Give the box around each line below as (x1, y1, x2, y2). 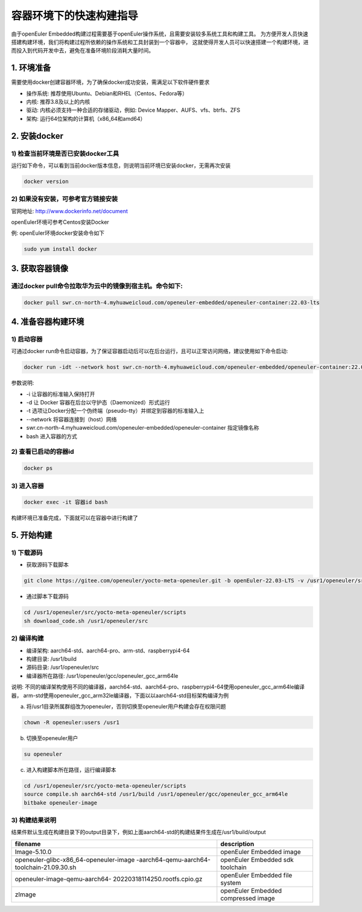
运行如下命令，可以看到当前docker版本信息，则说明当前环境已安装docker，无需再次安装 (11, 162, 231, 169)
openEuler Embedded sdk (220, 855, 294, 864)
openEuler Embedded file (220, 871, 293, 879)
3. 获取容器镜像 (11, 263, 69, 273)
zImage (14, 890, 36, 899)
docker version (24, 178, 69, 185)
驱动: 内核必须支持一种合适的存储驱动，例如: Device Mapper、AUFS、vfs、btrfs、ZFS (26, 106, 241, 114)
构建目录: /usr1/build (26, 655, 77, 662)
